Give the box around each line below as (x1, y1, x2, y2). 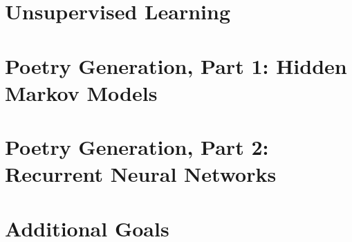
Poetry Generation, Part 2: (5, 133, 269, 161)
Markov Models (5, 78, 158, 106)
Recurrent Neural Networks (5, 160, 277, 188)
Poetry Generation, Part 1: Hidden (5, 51, 347, 80)
